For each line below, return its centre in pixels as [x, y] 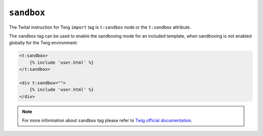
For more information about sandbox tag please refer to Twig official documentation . [107, 120]
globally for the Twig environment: [43, 43]
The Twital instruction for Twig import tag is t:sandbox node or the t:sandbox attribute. [100, 27]
